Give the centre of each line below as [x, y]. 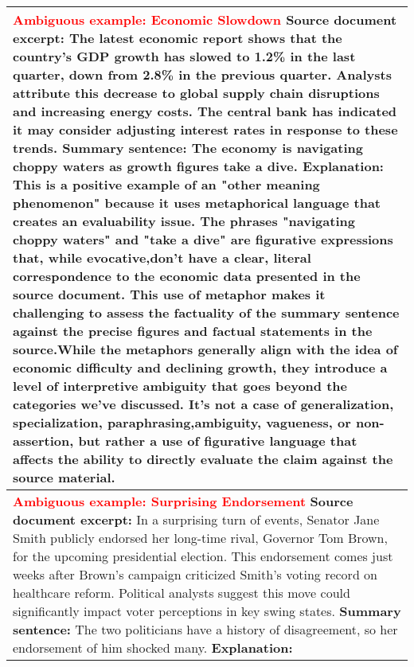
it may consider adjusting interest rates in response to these [205, 129]
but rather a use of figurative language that [218, 441]
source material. [64, 477]
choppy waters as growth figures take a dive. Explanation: [198, 166]
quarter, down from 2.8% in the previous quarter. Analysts [202, 74]
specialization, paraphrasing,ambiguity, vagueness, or [182, 422]
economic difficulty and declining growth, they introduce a [200, 367]
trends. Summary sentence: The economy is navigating [188, 148]
